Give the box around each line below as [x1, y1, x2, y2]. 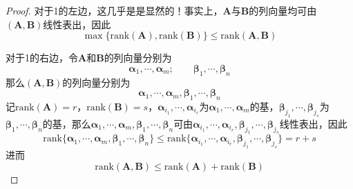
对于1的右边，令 [6, 50, 78, 65]
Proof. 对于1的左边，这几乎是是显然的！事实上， [6, 3, 223, 17]
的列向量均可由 [249, 3, 317, 17]
